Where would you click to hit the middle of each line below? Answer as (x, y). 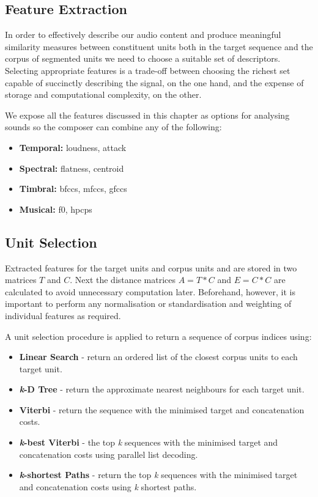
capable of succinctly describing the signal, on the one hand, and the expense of (154, 82)
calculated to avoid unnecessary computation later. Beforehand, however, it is (150, 291)
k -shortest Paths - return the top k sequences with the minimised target (158, 475)
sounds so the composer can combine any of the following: (113, 127)
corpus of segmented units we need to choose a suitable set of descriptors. (143, 58)
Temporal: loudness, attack (73, 147)
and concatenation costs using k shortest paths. (108, 486)
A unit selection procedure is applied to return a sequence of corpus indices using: (158, 336)
